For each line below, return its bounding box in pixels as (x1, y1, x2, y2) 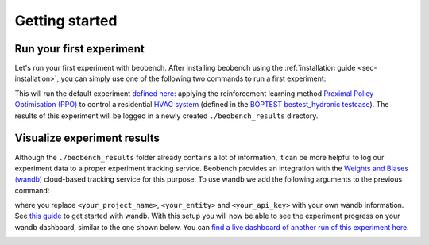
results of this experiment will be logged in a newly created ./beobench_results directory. (14, 111, 319, 121)
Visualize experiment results (14, 132, 160, 145)
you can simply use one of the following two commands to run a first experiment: (60, 74, 327, 83)
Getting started (14, 12, 118, 29)
